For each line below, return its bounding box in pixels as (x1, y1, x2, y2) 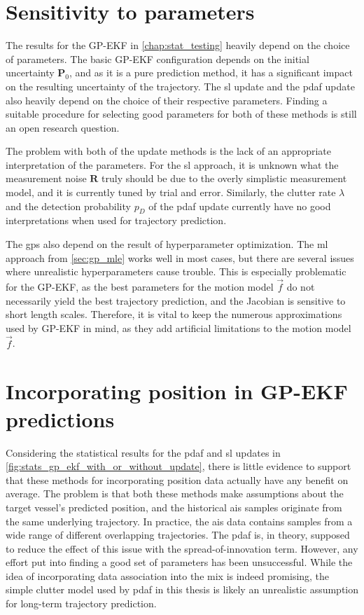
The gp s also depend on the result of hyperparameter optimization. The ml (6, 237, 328, 251)
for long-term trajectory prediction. (6, 596, 157, 611)
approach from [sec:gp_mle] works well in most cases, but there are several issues (6, 250, 354, 265)
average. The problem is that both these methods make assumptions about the (6, 486, 344, 501)
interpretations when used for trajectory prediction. (6, 213, 227, 228)
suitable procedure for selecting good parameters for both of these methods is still (6, 106, 357, 121)
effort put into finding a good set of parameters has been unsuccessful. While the (6, 555, 353, 569)
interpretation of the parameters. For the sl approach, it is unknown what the (6, 157, 339, 172)
